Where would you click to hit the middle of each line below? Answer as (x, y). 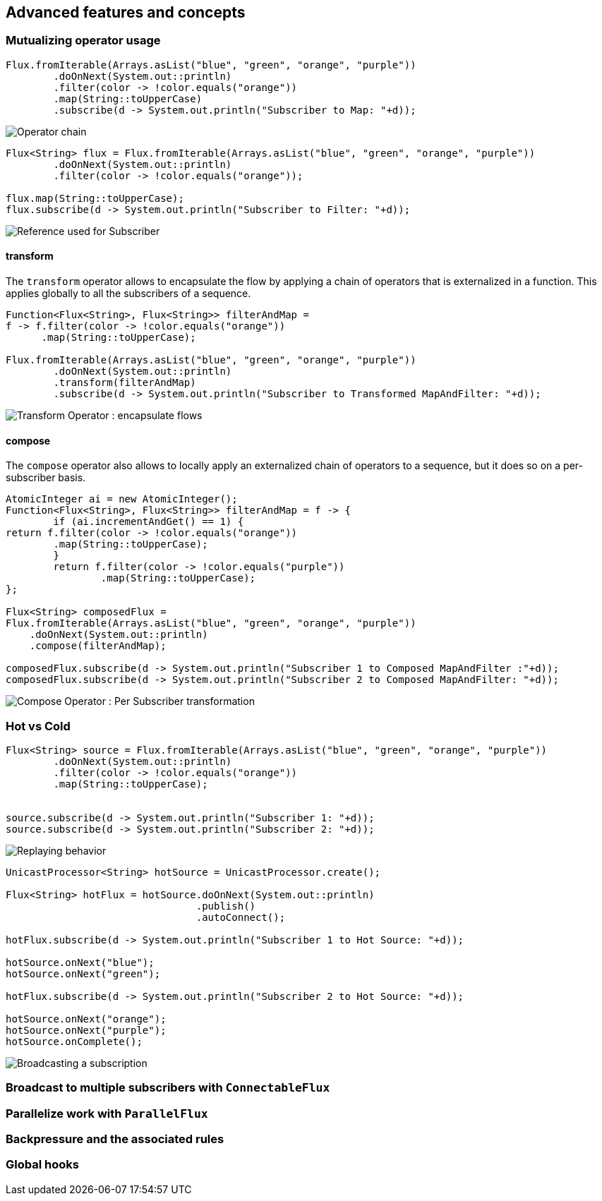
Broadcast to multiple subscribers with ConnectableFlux (168, 1088)
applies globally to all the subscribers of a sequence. (128, 294)
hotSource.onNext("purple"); (86, 1030)
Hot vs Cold (38, 726)
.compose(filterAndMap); (98, 646)
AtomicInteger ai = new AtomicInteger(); (122, 499)
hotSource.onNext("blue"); (80, 962)
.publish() (226, 906)
